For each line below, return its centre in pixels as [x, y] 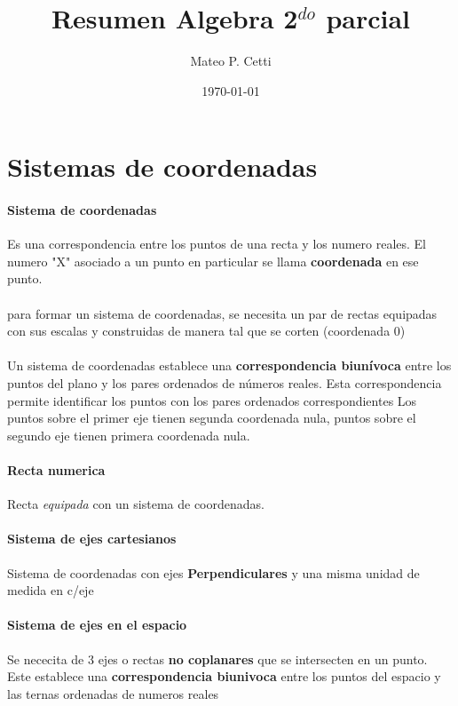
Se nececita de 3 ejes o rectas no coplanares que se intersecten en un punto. [217, 658]
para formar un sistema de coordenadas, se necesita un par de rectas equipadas [222, 313]
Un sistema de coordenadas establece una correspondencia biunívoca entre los [229, 365]
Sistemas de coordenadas [162, 167]
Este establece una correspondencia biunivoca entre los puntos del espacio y [224, 676]
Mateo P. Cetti [231, 61]
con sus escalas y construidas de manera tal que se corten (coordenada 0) [206, 331]
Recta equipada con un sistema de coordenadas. [136, 504]
